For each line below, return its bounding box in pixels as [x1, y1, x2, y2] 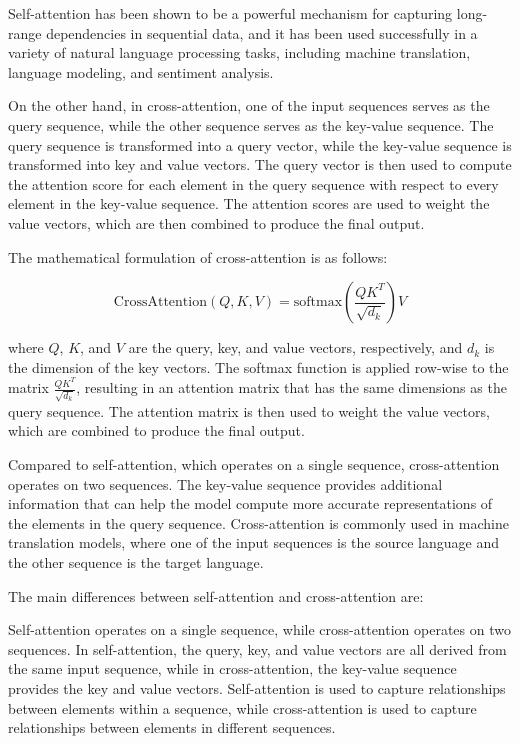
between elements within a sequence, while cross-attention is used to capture [8, 697, 477, 718]
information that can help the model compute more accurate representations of [8, 493, 493, 514]
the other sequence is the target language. [8, 552, 264, 573]
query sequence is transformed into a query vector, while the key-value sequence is [8, 134, 512, 155]
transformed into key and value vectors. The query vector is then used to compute [8, 154, 512, 175]
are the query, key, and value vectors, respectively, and [128, 337, 463, 358]
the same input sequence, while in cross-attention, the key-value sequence [8, 658, 457, 679]
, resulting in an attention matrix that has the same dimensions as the [76, 377, 507, 398]
